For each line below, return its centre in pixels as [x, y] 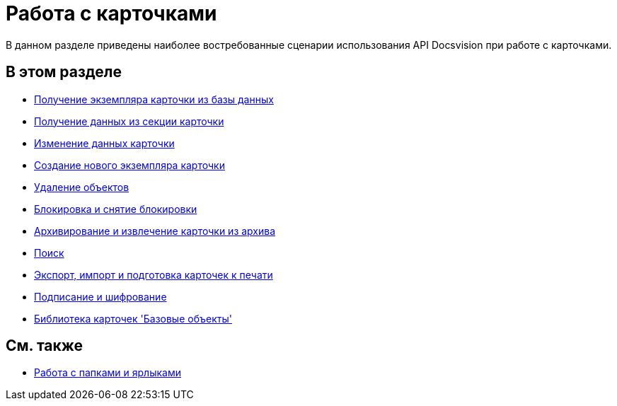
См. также [45, 346]
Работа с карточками [111, 13]
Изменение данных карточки [104, 143]
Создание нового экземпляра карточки [129, 165]
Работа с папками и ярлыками [108, 373]
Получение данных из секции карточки [129, 121]
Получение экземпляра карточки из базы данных [154, 99]
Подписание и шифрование [100, 296]
